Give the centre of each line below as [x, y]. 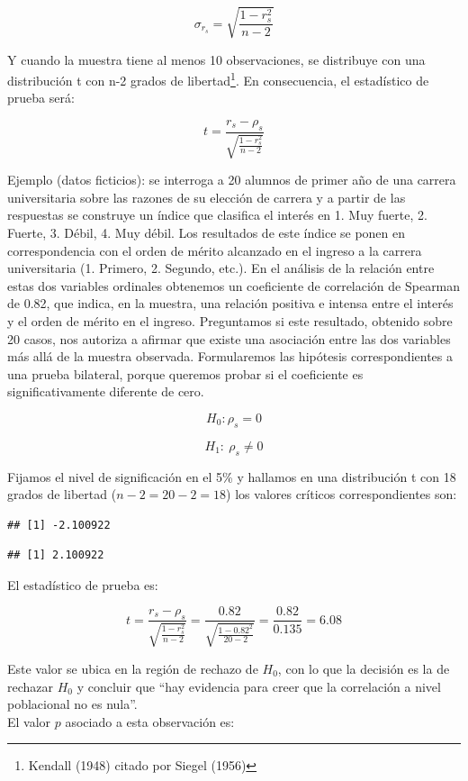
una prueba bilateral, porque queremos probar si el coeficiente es [185, 373]
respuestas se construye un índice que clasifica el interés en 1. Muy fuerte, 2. [217, 215]
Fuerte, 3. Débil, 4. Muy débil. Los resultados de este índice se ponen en [207, 232]
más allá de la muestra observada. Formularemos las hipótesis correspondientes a [230, 356]
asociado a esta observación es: [150, 721]
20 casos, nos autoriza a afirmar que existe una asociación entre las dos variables [229, 338]
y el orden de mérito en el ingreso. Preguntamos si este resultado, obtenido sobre [230, 320]
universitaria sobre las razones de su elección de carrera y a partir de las [207, 197]
